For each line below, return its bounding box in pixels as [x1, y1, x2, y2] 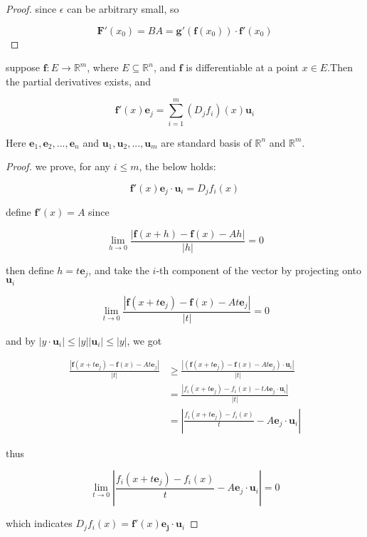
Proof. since [6, 1, 57, 16]
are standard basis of [161, 135, 252, 150]
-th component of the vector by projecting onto [156, 262, 362, 277]
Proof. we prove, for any [6, 159, 111, 174]
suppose [6, 60, 40, 75]
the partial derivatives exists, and [6, 73, 151, 88]
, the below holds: [139, 159, 216, 174]
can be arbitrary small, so [67, 1, 179, 16]
